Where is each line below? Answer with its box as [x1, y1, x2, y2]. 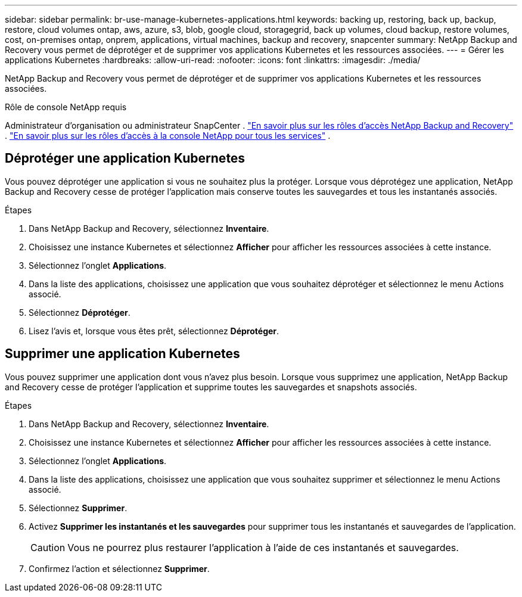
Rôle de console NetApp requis [5, 102, 127, 112]
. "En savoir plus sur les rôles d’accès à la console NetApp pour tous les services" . [5, 130, 331, 141]
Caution [30, 541, 66, 554]
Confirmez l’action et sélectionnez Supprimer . [29, 563, 210, 574]
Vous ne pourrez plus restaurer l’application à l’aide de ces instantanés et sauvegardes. [67, 541, 459, 554]
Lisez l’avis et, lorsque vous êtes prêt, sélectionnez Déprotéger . [29, 325, 279, 336]
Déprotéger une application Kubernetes [5, 151, 246, 166]
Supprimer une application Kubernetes [5, 346, 240, 362]
